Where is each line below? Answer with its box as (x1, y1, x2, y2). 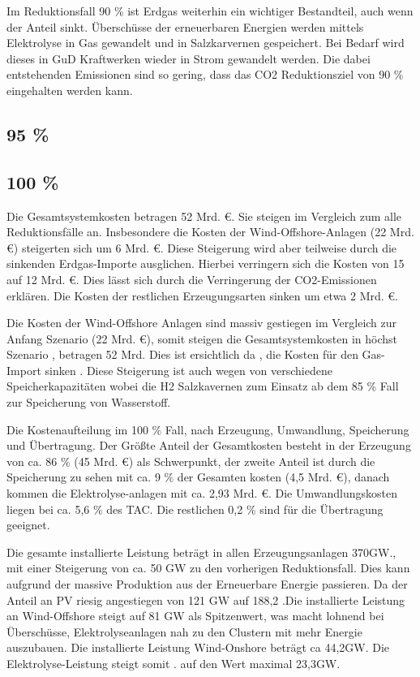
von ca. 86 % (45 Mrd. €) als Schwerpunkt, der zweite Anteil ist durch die (6, 452, 375, 469)
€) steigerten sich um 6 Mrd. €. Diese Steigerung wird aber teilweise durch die (6, 239, 397, 256)
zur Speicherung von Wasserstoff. (6, 394, 171, 411)
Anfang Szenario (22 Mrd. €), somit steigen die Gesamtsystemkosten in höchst (6, 330, 397, 347)
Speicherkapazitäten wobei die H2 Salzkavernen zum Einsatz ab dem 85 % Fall (6, 377, 399, 395)
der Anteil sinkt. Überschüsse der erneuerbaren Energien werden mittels (6, 18, 364, 35)
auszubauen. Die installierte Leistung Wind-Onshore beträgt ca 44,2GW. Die (6, 639, 390, 656)
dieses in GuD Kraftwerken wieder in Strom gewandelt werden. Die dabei (6, 50, 371, 67)
